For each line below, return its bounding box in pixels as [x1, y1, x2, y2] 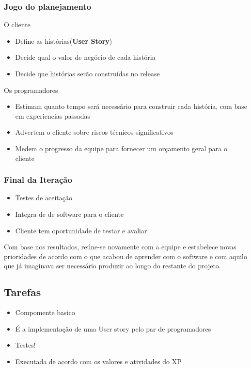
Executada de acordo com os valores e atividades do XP [15, 356, 182, 366]
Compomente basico [15, 307, 75, 317]
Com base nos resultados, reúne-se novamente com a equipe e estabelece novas [4, 242, 236, 252]
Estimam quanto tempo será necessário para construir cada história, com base [15, 101, 247, 111]
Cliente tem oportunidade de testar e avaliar [15, 225, 147, 235]
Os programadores [4, 85, 58, 95]
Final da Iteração [4, 174, 72, 186]
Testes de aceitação [15, 193, 72, 203]
